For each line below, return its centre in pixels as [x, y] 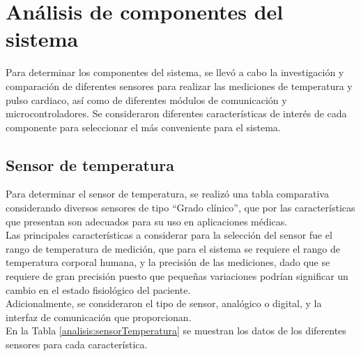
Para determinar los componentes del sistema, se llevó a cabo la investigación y [175, 72]
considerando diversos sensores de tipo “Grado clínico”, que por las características [180, 208]
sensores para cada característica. [77, 344]
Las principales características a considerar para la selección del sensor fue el [169, 235]
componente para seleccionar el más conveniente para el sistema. [143, 127]
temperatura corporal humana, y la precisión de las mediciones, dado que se [168, 262]
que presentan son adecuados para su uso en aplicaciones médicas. [147, 221]
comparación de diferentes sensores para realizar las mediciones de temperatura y [179, 86]
